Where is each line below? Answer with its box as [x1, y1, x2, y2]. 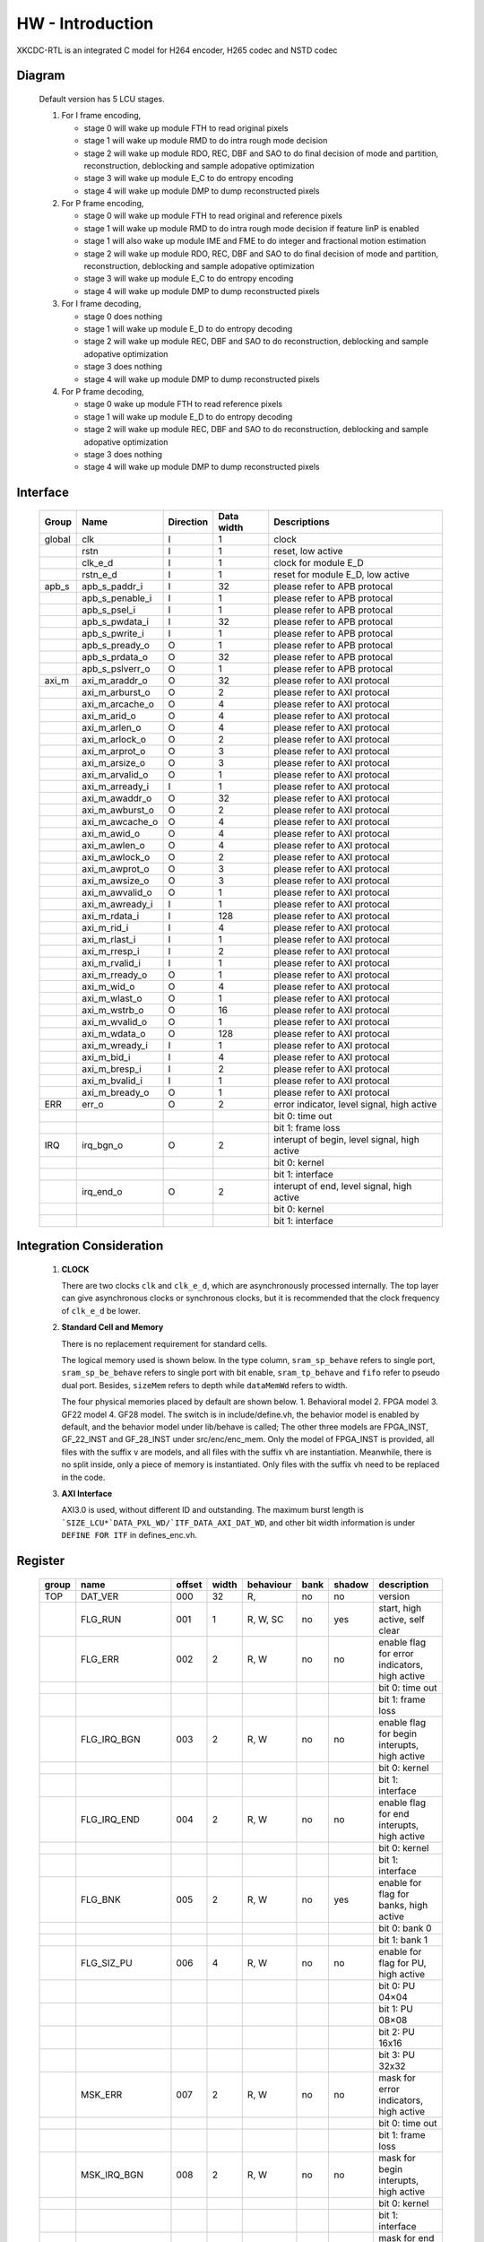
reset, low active [273, 544, 343, 557]
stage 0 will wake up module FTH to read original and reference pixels [83, 211, 342, 222]
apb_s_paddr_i [82, 579, 143, 592]
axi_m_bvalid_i [82, 1074, 143, 1087]
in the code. [61, 1472, 106, 1482]
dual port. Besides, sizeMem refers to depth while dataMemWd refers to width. [61, 1379, 349, 1390]
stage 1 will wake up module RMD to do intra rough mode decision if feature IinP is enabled [83, 222, 419, 233]
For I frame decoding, [61, 299, 142, 309]
